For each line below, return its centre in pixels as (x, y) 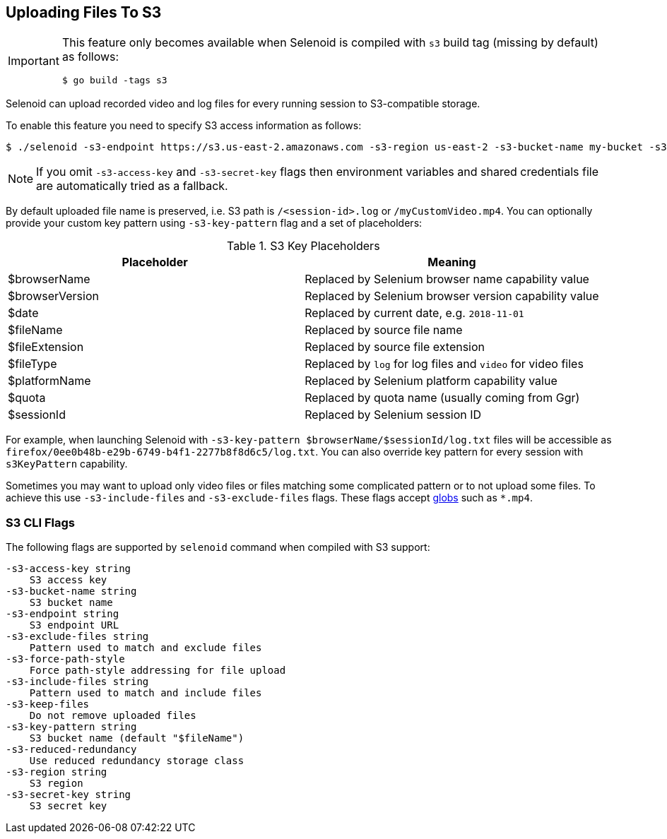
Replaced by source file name (384, 330)
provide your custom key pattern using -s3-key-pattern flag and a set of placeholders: (214, 223)
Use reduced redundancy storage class (137, 761)
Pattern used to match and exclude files (146, 648)
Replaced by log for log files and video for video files (444, 364)
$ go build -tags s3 (114, 81)
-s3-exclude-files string (77, 637)
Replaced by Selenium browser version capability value (452, 296)
